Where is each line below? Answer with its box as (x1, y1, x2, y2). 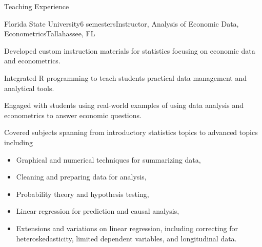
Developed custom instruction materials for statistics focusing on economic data (4, 45, 255, 56)
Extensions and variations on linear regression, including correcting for (16, 222, 238, 233)
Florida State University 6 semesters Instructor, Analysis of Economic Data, (4, 18, 239, 29)
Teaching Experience (4, 1, 69, 11)
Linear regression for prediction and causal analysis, (16, 206, 179, 216)
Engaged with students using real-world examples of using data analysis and (4, 100, 244, 110)
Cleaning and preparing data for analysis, (16, 171, 147, 182)
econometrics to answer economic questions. (4, 109, 142, 120)
